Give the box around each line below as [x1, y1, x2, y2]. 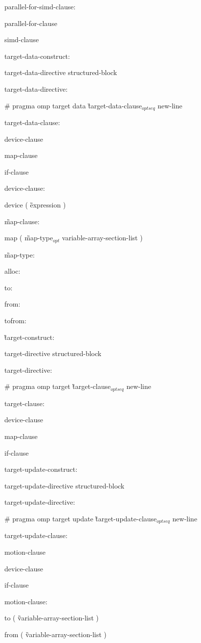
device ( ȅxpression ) [4, 199, 66, 209]
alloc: [4, 266, 21, 276]
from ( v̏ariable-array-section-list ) [4, 629, 107, 639]
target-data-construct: [4, 51, 70, 61]
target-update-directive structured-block [4, 480, 125, 490]
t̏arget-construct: [4, 332, 55, 342]
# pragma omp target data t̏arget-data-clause [4, 100, 142, 110]
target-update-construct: [4, 464, 78, 474]
